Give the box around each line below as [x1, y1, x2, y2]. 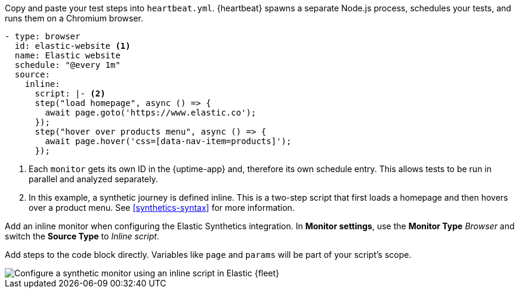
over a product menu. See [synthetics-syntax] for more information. [29, 202, 295, 213]
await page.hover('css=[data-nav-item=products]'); [45, 136, 292, 146]
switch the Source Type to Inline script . [5, 231, 159, 241]
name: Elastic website [14, 51, 121, 60]
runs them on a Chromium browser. [5, 13, 144, 23]
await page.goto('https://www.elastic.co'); [45, 108, 257, 117]
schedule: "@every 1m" [14, 60, 121, 70]
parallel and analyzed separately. [29, 174, 158, 184]
